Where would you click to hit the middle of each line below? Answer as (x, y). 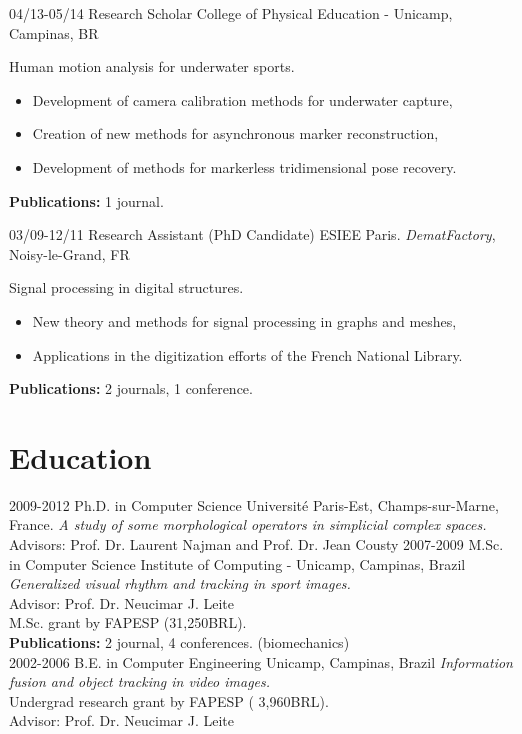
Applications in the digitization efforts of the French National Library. (247, 354)
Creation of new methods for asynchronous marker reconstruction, (235, 133)
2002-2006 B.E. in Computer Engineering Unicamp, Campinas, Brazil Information (261, 661)
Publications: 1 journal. (86, 200)
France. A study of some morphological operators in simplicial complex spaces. (248, 524)
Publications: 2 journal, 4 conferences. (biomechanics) (179, 642)
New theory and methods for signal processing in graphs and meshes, (244, 320)
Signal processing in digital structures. (126, 287)
